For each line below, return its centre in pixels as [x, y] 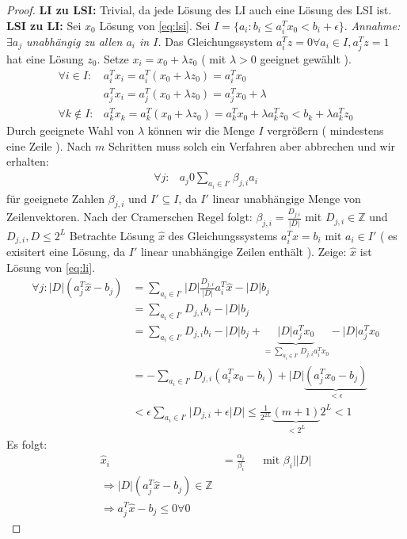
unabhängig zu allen [74, 41]
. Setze [113, 58]
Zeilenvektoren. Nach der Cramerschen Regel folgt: [129, 217]
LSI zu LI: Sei [44, 25]
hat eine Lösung [45, 58]
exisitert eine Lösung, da [66, 252]
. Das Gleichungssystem [215, 41]
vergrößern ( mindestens [325, 130]
